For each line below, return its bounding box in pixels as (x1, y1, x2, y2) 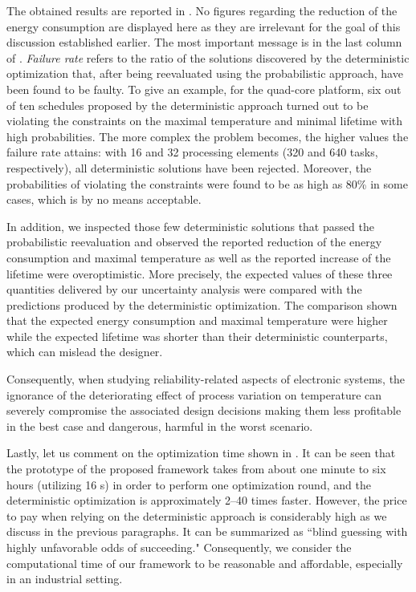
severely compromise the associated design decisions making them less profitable (6, 402, 402, 419)
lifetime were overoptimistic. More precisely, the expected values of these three (6, 265, 393, 282)
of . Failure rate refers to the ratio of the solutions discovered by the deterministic (6, 49, 410, 66)
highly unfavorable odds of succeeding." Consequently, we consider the (6, 539, 352, 555)
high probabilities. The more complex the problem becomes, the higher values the (6, 128, 409, 144)
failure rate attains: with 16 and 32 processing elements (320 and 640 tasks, (6, 144, 378, 160)
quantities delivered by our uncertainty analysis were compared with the (6, 281, 362, 298)
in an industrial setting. (6, 570, 123, 587)
